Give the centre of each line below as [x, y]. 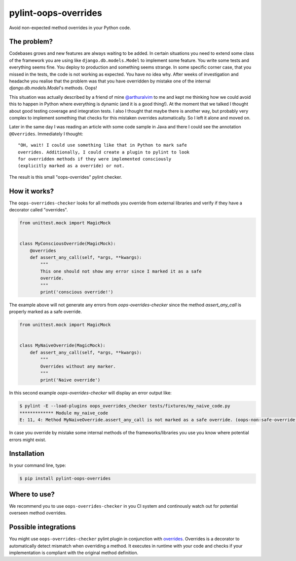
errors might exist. [28, 440]
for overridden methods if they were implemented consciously [95, 159]
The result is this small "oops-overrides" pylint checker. [66, 177]
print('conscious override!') [77, 292]
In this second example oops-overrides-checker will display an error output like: [91, 393]
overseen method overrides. [38, 513]
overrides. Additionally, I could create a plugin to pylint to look [104, 152]
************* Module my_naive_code [64, 413]
